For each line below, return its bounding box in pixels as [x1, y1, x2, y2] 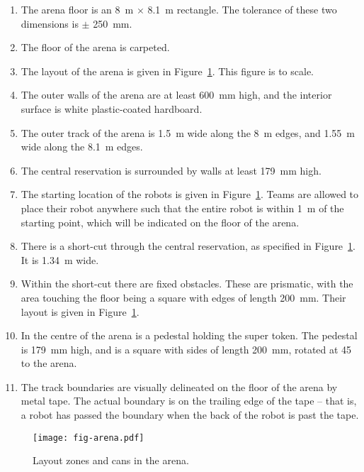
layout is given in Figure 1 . [21, 304, 140, 319]
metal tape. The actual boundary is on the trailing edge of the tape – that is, [21, 393, 357, 408]
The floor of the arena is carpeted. [21, 40, 170, 55]
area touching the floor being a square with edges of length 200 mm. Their [21, 290, 346, 304]
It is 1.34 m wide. [21, 252, 99, 267]
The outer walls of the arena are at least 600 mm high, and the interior [21, 87, 332, 102]
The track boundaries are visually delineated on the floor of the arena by [21, 379, 338, 394]
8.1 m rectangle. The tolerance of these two [147, 2, 337, 16]
